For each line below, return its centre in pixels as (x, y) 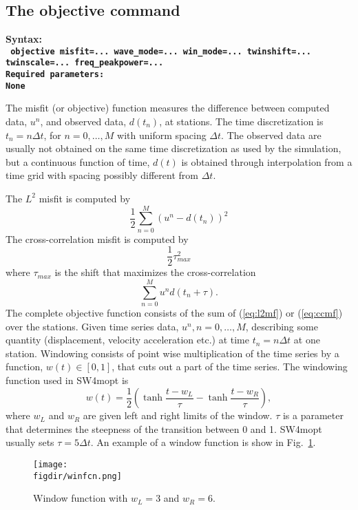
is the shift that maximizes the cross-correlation (155, 272)
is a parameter (313, 415)
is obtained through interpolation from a (267, 161)
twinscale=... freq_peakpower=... (85, 63)
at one (307, 340)
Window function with (81, 498)
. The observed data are (271, 135)
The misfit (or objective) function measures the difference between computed (168, 108)
